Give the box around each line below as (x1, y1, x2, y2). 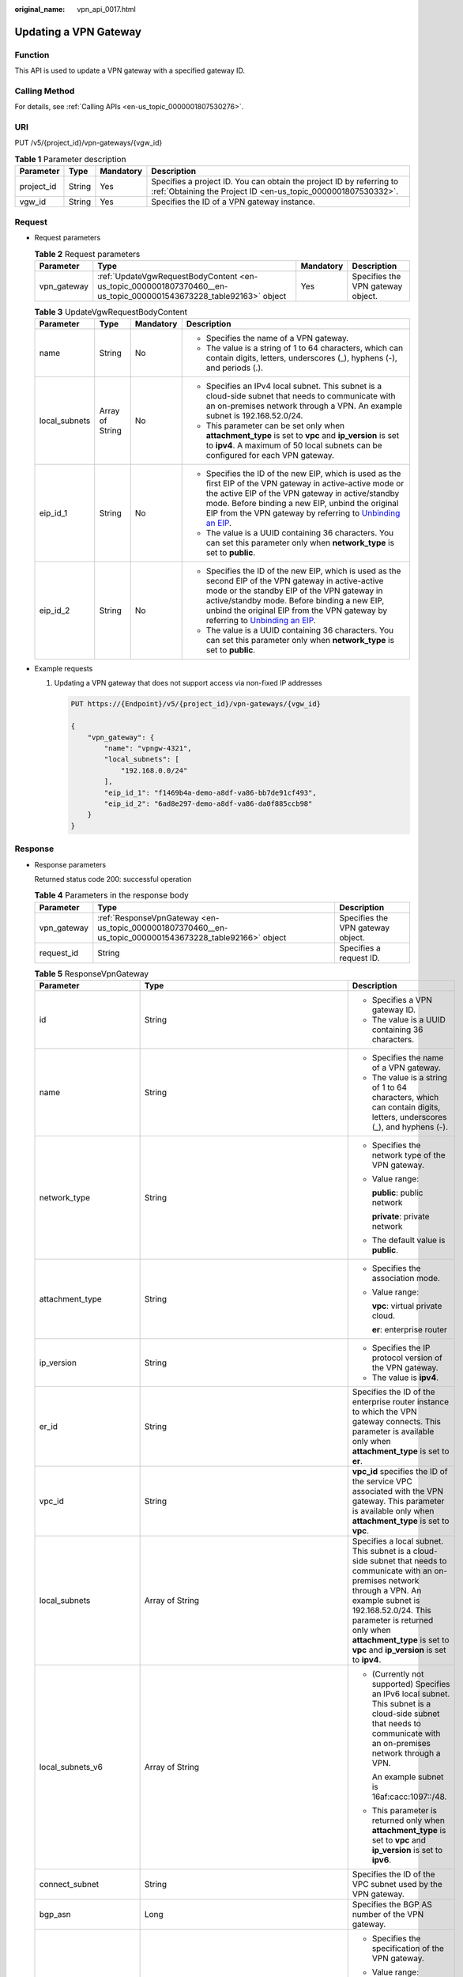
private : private (371, 1211, 430, 1222)
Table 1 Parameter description (14, 154, 126, 165)
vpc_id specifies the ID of (352, 1466, 448, 1477)
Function (14, 49, 50, 60)
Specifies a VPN (371, 995, 432, 1006)
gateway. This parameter (352, 1495, 445, 1506)
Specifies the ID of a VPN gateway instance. (151, 196, 315, 207)
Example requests (34, 664, 93, 674)
